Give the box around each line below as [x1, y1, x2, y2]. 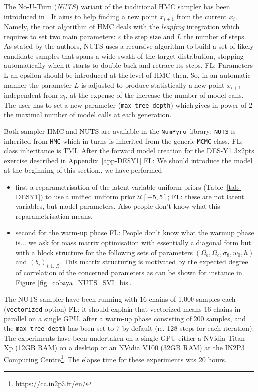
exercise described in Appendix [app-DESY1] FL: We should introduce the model [4, 155, 253, 165]
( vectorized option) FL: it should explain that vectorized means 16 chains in [4, 303, 241, 314]
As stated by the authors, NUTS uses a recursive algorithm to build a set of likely [4, 41, 254, 51]
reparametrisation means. [15, 210, 93, 221]
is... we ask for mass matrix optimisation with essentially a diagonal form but [15, 237, 251, 247]
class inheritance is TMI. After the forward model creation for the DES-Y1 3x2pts [4, 145, 254, 156]
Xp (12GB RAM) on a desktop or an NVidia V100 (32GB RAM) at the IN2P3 [4, 342, 245, 353]
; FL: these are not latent [167, 191, 244, 201]
